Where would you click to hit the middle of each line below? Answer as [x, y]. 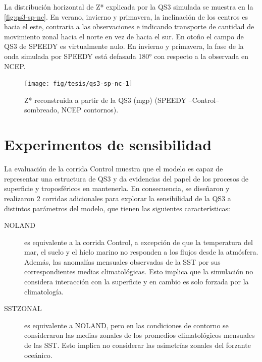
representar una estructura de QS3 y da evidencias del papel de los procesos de [126, 178]
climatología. [44, 291]
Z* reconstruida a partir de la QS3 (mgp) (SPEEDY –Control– [122, 100]
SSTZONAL [23, 308]
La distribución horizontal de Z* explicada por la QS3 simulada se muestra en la [129, 7]
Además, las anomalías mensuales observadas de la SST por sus [122, 261]
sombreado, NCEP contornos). [71, 110]
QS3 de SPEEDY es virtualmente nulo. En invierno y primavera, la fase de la [124, 46]
